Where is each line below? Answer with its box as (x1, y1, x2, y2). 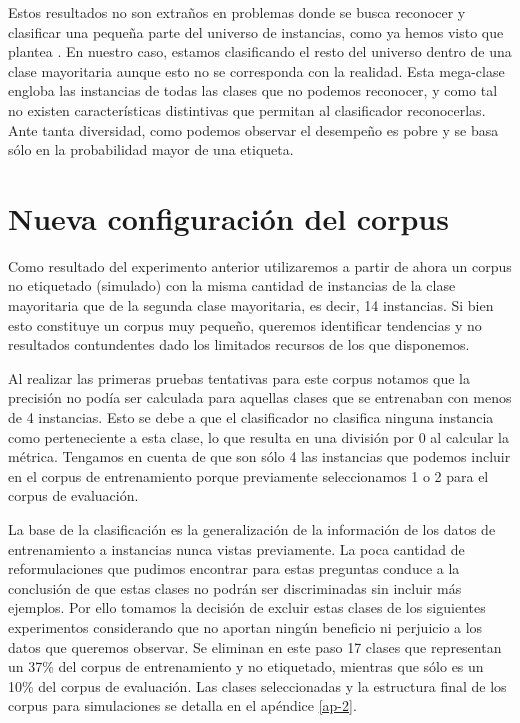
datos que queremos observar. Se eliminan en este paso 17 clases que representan (8, 636, 502, 657)
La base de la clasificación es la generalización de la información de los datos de (8, 519, 496, 539)
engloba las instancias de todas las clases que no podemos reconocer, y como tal (8, 80, 498, 101)
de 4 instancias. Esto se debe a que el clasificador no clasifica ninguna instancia (8, 407, 494, 428)
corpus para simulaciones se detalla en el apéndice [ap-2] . (8, 695, 357, 716)
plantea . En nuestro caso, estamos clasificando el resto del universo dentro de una (8, 41, 512, 62)
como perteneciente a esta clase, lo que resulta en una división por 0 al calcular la (8, 426, 509, 447)
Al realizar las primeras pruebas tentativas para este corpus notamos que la (8, 367, 470, 388)
